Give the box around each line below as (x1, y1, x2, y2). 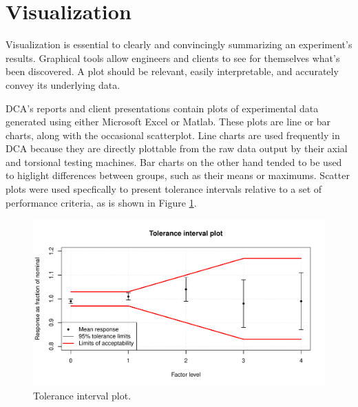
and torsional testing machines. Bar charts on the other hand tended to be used (6, 154, 342, 169)
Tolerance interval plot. (33, 388, 131, 403)
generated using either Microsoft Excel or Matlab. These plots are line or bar (6, 114, 331, 129)
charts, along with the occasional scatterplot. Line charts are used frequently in (6, 127, 340, 142)
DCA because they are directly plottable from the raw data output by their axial (6, 141, 348, 156)
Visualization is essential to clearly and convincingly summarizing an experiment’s (6, 37, 352, 52)
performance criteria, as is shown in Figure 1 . (6, 195, 197, 209)
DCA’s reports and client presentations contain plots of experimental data (6, 101, 319, 115)
